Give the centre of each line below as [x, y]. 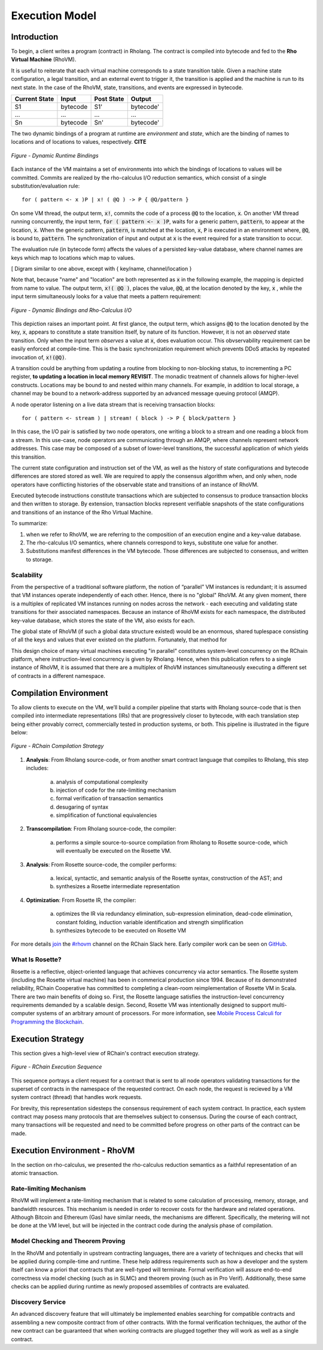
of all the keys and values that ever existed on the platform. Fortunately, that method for [119, 640]
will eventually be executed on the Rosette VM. [114, 851]
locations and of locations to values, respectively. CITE [79, 142]
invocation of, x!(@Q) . [39, 357]
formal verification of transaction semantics [110, 798]
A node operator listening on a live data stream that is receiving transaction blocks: [113, 404]
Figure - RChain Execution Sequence [57, 1067]
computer [23, 1013]
